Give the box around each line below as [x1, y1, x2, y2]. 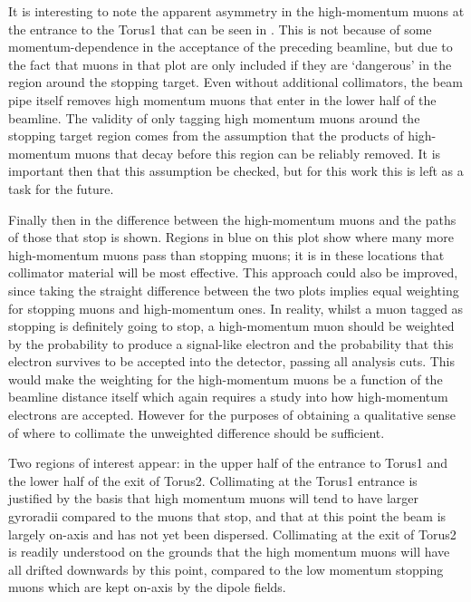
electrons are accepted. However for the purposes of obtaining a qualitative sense [8, 405, 457, 424]
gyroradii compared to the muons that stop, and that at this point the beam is [8, 507, 447, 526]
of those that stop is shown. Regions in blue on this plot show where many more [8, 228, 454, 247]
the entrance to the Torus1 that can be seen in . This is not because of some [8, 19, 432, 38]
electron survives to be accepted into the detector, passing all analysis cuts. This [8, 352, 456, 371]
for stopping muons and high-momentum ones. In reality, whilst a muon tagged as [8, 298, 464, 317]
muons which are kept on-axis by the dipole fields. [8, 578, 286, 597]
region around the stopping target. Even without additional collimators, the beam [8, 73, 463, 92]
